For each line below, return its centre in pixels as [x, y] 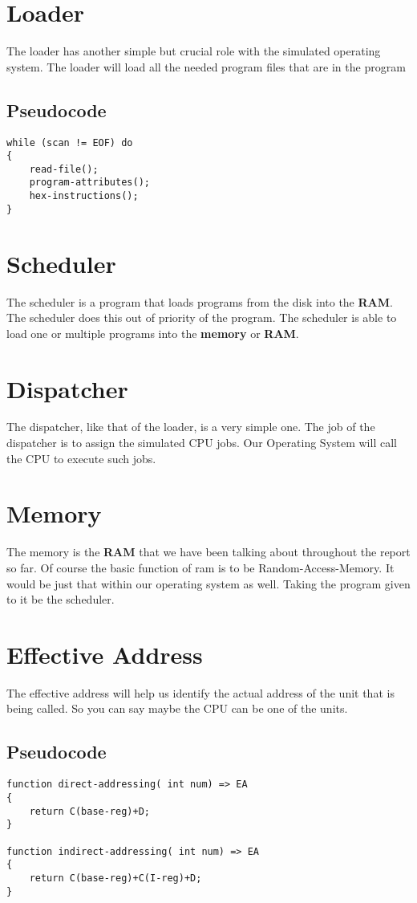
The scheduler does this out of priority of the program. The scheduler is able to [202, 317]
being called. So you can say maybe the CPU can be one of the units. [177, 708]
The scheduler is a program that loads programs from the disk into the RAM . [200, 301]
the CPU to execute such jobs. [81, 458]
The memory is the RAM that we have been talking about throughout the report [208, 552]
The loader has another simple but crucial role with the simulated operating [194, 51]
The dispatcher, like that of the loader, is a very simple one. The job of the [191, 427]
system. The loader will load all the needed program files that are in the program [206, 66]
